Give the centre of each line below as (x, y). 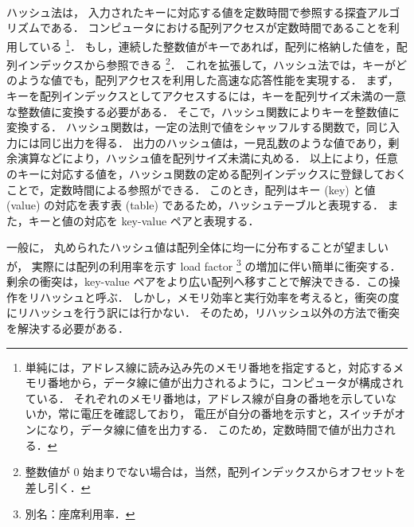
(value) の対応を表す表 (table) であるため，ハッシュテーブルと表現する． (195, 205)
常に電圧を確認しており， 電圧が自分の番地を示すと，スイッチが (226, 414)
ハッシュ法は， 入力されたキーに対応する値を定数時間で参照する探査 (187, 12)
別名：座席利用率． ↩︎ (80, 514)
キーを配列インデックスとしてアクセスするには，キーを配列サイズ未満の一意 (207, 96)
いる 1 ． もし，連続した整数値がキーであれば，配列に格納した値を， (218, 45)
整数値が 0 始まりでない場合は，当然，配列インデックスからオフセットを (215, 472)
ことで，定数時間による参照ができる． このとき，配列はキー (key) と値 (191, 189)
